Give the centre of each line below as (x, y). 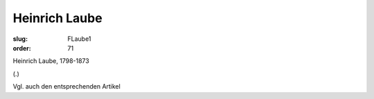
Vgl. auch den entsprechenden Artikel (66, 87)
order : (22, 48)
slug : (20, 39)
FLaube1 (79, 39)
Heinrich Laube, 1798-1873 (51, 61)
